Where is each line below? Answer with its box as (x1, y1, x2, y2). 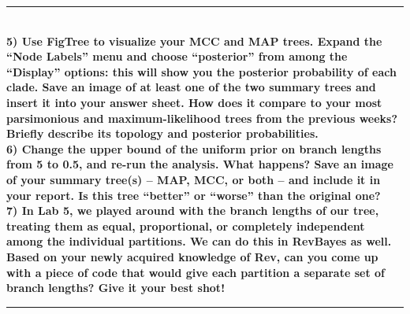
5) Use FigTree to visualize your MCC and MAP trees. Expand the (6, 32, 382, 49)
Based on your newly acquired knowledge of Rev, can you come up (6, 248, 378, 264)
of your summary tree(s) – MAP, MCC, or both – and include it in (6, 171, 381, 187)
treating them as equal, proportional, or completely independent (6, 217, 365, 234)
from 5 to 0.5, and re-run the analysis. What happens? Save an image (6, 156, 393, 172)
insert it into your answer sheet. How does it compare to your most (6, 94, 382, 110)
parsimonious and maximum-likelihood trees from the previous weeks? (6, 109, 398, 126)
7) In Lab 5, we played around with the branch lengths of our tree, (6, 202, 379, 219)
